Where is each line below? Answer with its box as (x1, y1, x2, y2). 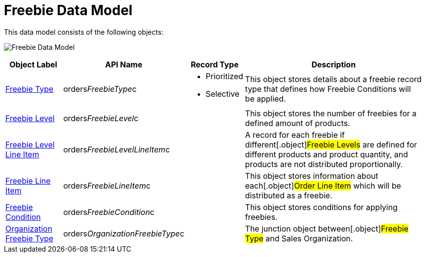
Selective (205, 88, 240, 99)
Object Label (9, 59, 58, 69)
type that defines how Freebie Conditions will (245, 84, 411, 94)
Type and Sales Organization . (245, 233, 353, 243)
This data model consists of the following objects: (4, 27, 163, 36)
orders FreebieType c (63, 84, 137, 94)
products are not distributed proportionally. (245, 159, 403, 169)
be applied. (245, 93, 286, 104)
